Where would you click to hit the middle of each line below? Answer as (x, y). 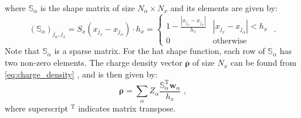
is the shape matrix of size (87, 8)
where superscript (36, 108)
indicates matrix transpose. (127, 108)
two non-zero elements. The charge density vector (94, 63)
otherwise (230, 41)
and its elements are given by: (224, 8)
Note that (22, 51)
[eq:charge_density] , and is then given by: (81, 74)
